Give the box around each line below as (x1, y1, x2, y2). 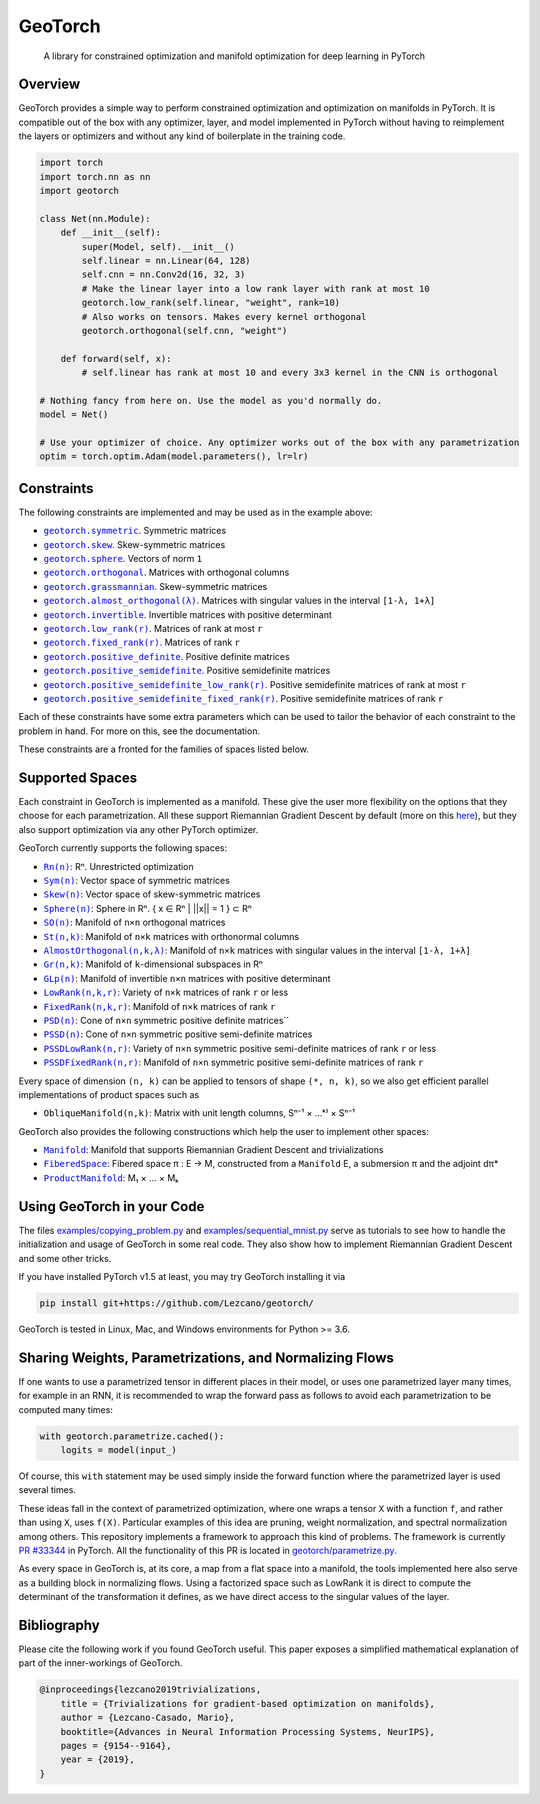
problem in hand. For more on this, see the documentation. (18, 725, 260, 737)
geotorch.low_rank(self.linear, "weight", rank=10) (81, 297, 341, 309)
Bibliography (18, 1616, 100, 1634)
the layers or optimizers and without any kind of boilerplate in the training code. (18, 130, 346, 142)
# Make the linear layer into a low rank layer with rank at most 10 (81, 283, 430, 294)
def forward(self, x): (60, 353, 172, 364)
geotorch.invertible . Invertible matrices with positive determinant (43, 608, 332, 620)
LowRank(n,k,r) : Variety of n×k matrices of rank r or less (43, 986, 289, 999)
